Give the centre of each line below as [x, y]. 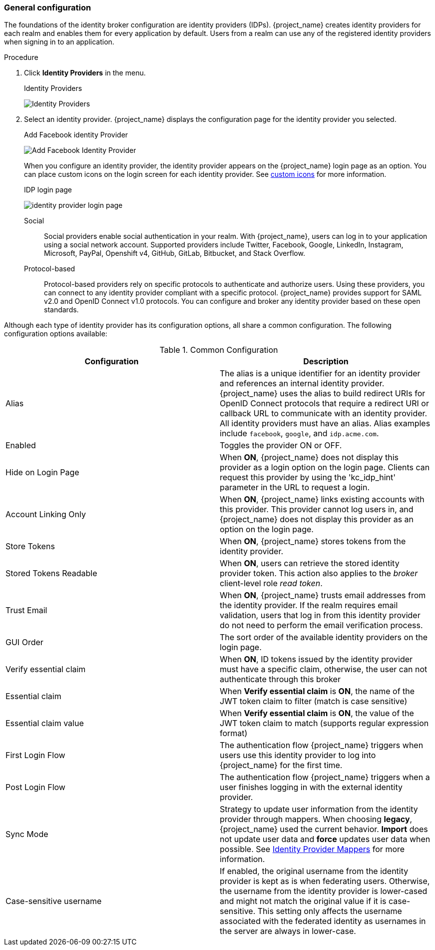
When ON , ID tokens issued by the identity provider [316, 659]
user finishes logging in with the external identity [311, 787]
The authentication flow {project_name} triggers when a [325, 777]
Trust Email [26, 610]
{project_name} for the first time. [281, 765]
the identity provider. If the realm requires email [309, 605]
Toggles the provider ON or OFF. [281, 446]
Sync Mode [27, 834]
